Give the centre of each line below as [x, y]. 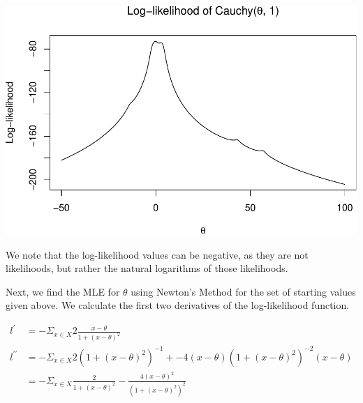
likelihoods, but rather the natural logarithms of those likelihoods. [147, 268]
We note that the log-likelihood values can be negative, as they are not [157, 254]
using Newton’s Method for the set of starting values [243, 291]
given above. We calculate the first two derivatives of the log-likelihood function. [178, 305]
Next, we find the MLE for [63, 291]
